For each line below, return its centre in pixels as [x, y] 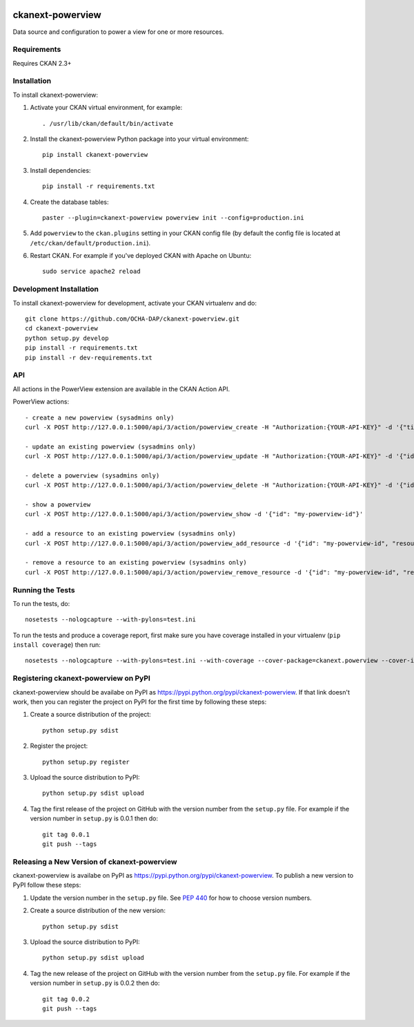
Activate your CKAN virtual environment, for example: [106, 108]
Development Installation [56, 289]
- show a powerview [58, 505]
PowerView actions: [41, 402]
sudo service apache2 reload [91, 272]
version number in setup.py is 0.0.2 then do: [95, 983]
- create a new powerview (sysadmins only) [100, 417]
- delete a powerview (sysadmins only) [92, 475]
